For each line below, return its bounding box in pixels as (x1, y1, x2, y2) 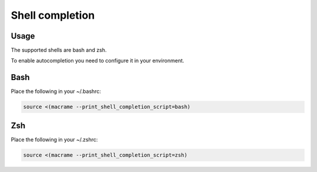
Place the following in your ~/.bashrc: (11, 88, 102, 95)
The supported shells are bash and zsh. (11, 47, 107, 54)
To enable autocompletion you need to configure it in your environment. (11, 57, 184, 64)
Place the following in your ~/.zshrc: (11, 136, 98, 143)
